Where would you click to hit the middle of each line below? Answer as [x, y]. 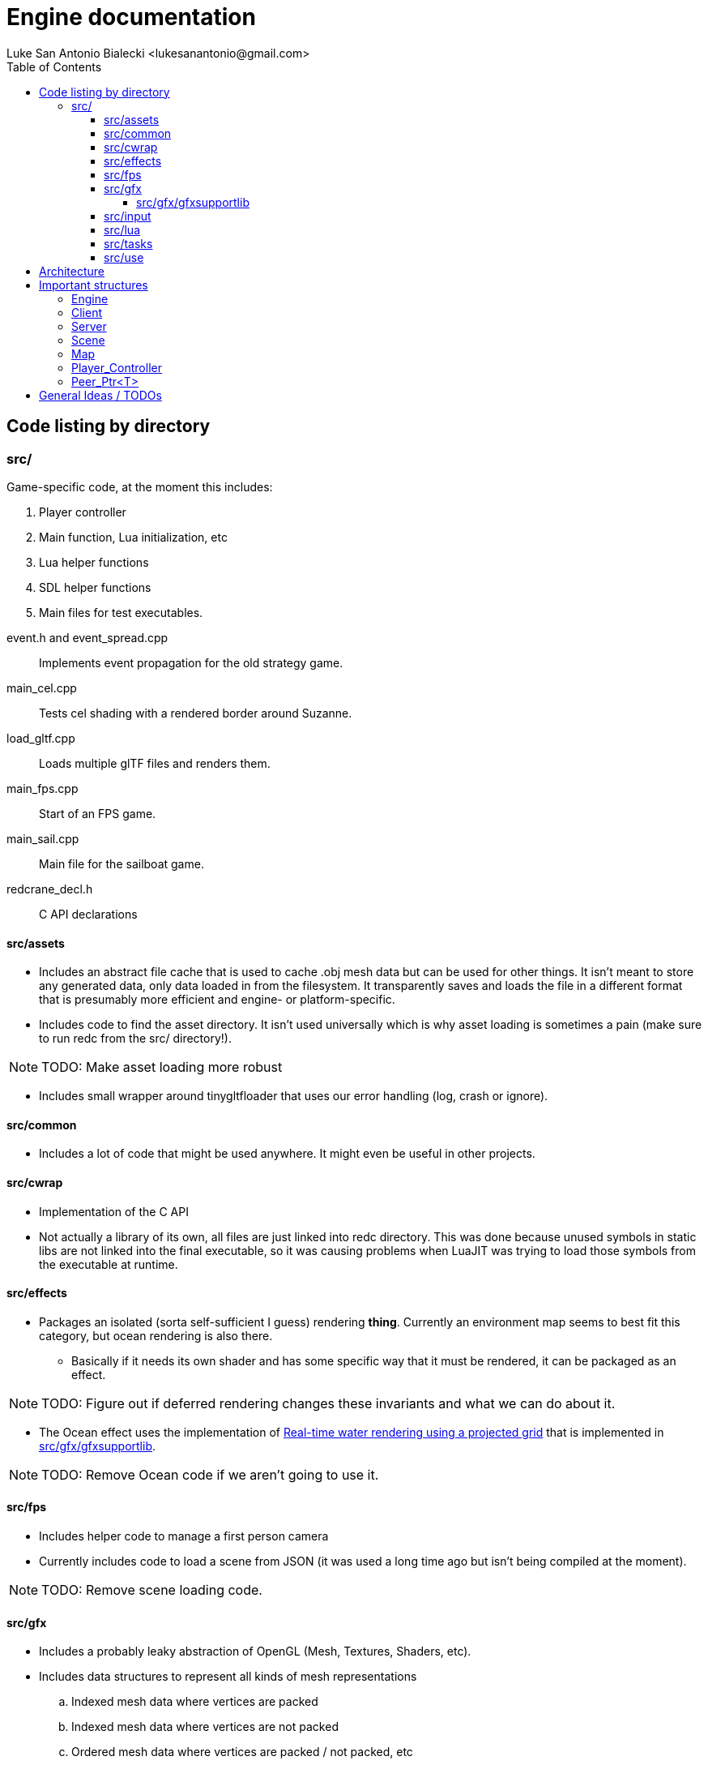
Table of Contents [54, 66]
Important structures [94, 285]
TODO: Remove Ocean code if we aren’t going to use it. [210, 1474]
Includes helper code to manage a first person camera [184, 1536]
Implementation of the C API [114, 1211]
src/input [128, 216]
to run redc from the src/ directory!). [135, 1039]
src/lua [122, 229]
